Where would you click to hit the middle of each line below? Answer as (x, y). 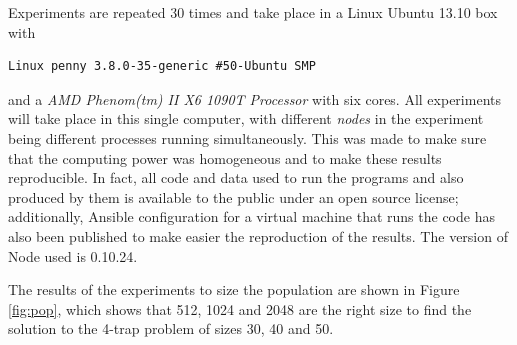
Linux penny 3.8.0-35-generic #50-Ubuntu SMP (162, 66)
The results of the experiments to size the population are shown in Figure (234, 289)
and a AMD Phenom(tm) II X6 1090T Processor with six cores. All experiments (254, 98)
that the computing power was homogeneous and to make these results (225, 157)
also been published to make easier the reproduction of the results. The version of (258, 235)
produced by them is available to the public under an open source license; (233, 196)
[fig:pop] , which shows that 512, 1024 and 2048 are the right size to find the (240, 308)
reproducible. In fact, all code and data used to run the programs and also (236, 177)
